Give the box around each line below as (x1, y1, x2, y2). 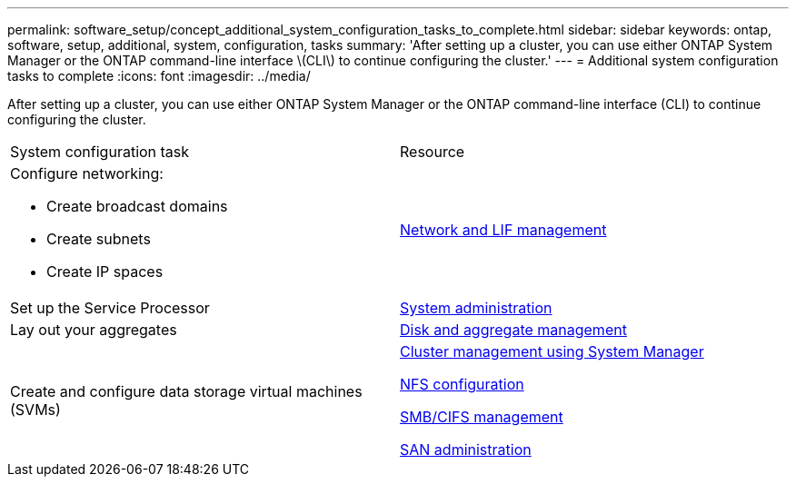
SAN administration (400, 440, 532, 459)
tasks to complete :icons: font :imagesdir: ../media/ (7, 68, 311, 84)
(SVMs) (10, 400, 61, 419)
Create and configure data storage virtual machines (10, 382, 363, 400)
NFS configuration (400, 375, 524, 393)
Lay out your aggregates (10, 321, 177, 339)
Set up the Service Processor (10, 299, 210, 317)
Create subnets (46, 230, 151, 248)
